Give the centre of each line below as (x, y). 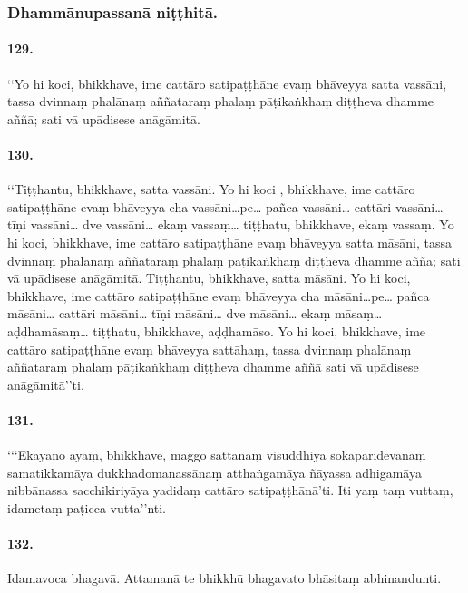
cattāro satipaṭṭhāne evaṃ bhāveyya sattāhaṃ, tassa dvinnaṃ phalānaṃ (210, 349)
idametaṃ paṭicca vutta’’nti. (87, 507)
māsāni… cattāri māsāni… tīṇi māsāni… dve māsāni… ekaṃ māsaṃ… (195, 313)
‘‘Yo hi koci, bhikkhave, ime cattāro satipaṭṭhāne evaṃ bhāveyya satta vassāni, (227, 83)
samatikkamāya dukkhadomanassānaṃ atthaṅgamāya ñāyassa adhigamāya (214, 472)
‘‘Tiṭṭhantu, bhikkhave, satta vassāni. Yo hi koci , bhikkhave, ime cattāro (211, 189)
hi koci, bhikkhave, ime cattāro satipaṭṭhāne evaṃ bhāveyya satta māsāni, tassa (230, 242)
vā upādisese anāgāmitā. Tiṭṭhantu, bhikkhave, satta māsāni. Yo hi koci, (209, 278)
